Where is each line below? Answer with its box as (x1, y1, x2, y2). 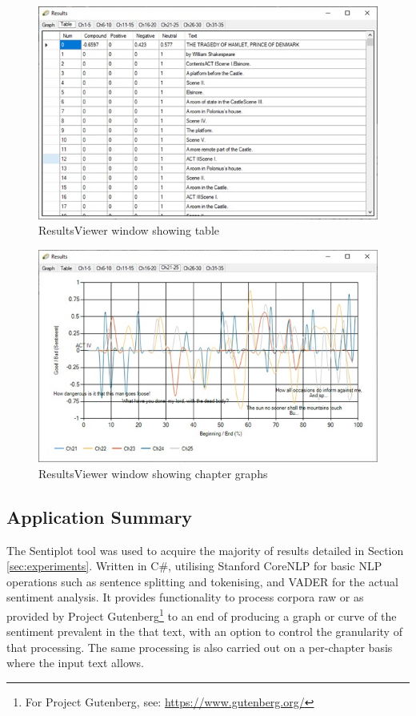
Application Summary (6, 504, 193, 529)
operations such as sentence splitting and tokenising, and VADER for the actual (6, 573, 398, 589)
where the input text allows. (6, 654, 145, 671)
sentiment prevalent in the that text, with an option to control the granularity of (6, 623, 402, 640)
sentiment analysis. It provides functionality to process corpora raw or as (6, 589, 364, 605)
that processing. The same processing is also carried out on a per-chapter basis (6, 638, 393, 655)
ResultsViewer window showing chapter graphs (38, 465, 268, 481)
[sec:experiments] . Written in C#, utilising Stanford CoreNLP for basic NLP (6, 557, 382, 574)
